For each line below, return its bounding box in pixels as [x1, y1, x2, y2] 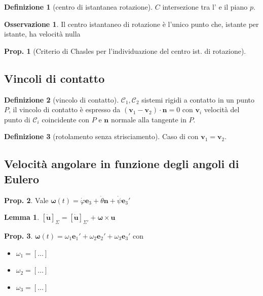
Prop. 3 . [4, 230, 33, 241]
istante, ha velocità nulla [4, 28, 81, 39]
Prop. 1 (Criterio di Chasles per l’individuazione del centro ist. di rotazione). [4, 45, 246, 56]
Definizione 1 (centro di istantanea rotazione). [4, 2, 153, 12]
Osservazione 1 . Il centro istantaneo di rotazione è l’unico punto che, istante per [4, 18, 259, 29]
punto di [4, 114, 30, 124]
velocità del [204, 104, 240, 115]
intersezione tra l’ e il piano [162, 2, 248, 12]
